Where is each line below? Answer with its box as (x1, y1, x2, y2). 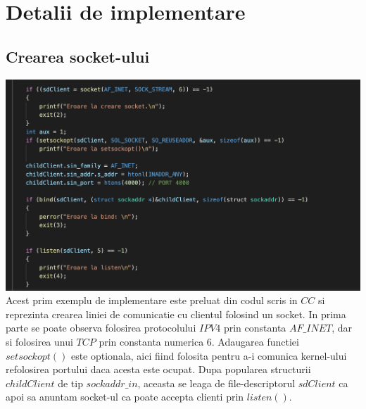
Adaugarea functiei (217, 334, 299, 348)
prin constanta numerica (99, 334, 204, 348)
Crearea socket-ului (6, 45, 150, 67)
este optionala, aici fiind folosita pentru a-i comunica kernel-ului (70, 348, 347, 363)
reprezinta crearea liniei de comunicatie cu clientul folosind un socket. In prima (6, 306, 346, 321)
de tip (58, 375, 83, 390)
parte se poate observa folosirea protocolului (6, 320, 196, 335)
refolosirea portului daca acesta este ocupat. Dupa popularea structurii (6, 362, 311, 377)
